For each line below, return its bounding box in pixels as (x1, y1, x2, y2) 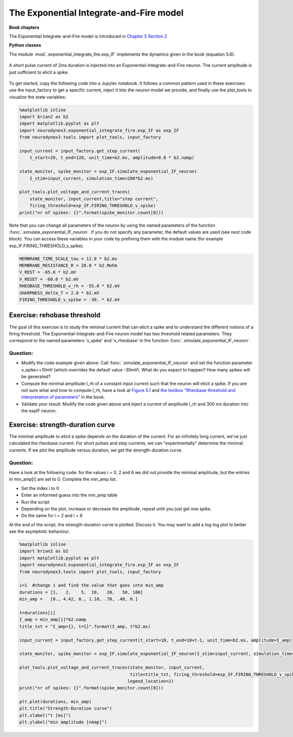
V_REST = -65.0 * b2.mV (19, 269, 77, 275)
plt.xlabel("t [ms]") (19, 713, 71, 718)
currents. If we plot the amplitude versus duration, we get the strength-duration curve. (9, 447, 183, 453)
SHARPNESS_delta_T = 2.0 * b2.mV (19, 290, 100, 296)
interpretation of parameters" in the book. (21, 394, 105, 400)
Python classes (9, 42, 42, 48)
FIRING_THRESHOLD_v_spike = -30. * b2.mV (19, 297, 120, 303)
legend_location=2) (127, 678, 174, 684)
